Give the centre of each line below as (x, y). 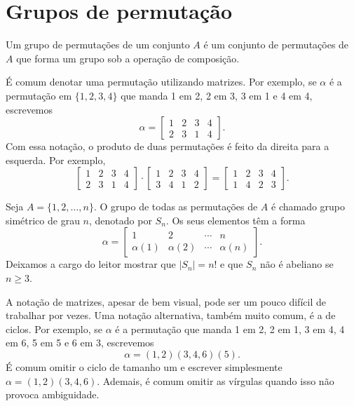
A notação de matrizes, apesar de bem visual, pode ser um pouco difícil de (166, 301)
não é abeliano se (297, 264)
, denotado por (121, 220)
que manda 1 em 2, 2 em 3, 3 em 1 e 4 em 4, (217, 95)
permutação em (39, 95)
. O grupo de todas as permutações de (176, 207)
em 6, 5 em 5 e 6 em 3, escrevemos (80, 343)
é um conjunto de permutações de (276, 45)
